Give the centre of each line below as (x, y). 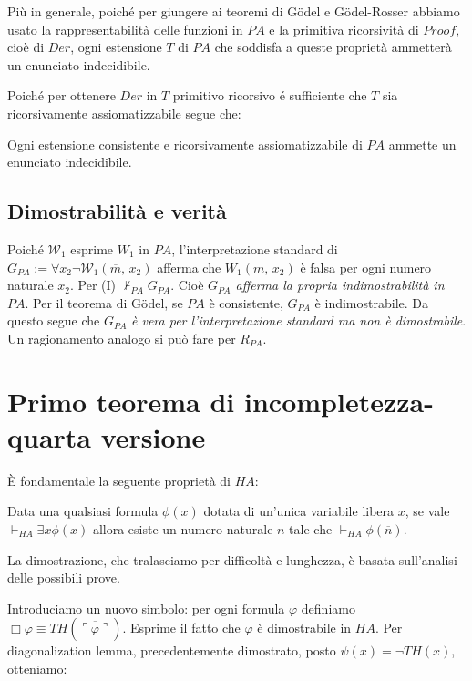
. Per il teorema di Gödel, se (104, 302)
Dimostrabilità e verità (117, 211)
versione (153, 436)
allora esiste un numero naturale (183, 529)
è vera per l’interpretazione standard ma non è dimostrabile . (299, 320)
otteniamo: (37, 668)
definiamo (328, 608)
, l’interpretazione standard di (255, 248)
